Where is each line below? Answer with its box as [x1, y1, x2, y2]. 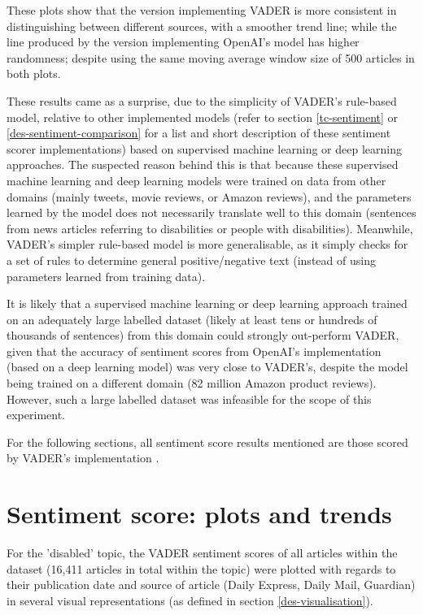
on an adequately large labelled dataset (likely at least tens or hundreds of [7, 310, 377, 327]
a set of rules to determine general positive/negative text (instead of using [7, 251, 376, 268]
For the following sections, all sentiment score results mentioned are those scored [7, 433, 408, 450]
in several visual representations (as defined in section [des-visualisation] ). [7, 591, 373, 609]
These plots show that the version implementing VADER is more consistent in [7, 2, 397, 18]
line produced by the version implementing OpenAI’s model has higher [7, 33, 360, 50]
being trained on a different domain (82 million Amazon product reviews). [7, 375, 377, 392]
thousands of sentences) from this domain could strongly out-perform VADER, [7, 327, 399, 344]
